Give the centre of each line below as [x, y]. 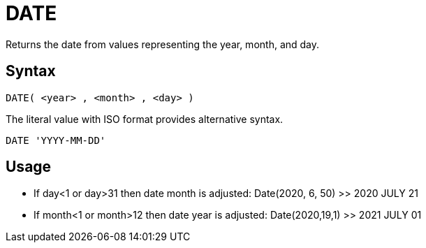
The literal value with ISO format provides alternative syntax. [145, 119]
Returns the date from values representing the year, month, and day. [163, 44]
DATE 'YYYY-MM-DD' [56, 140]
